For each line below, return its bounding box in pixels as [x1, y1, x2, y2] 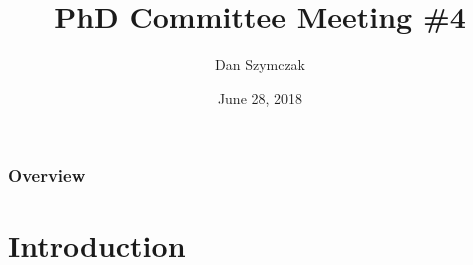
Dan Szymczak [214, 54, 306, 75]
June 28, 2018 [217, 87, 303, 108]
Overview [8, 163, 86, 188]
